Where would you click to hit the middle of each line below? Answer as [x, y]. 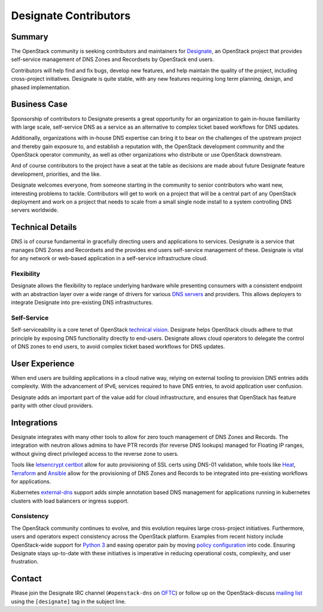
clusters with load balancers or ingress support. [70, 501]
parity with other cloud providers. [52, 406]
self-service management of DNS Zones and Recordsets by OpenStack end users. [113, 59]
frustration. [25, 562]
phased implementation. [41, 87]
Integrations [34, 423]
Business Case [39, 104]
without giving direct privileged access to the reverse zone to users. [95, 453]
